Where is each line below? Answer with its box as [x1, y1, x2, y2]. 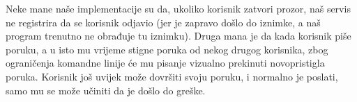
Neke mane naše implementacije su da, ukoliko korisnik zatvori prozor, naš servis [6, 1, 351, 15]
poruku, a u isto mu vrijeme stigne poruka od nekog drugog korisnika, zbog [6, 42, 328, 56]
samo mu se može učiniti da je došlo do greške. [6, 83, 206, 97]
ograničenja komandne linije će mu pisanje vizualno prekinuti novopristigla [6, 56, 325, 70]
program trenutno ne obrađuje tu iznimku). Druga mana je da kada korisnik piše [6, 28, 351, 43]
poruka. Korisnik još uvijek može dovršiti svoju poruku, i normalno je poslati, [6, 69, 338, 83]
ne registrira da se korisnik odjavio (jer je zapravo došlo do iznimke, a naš [6, 15, 321, 29]
